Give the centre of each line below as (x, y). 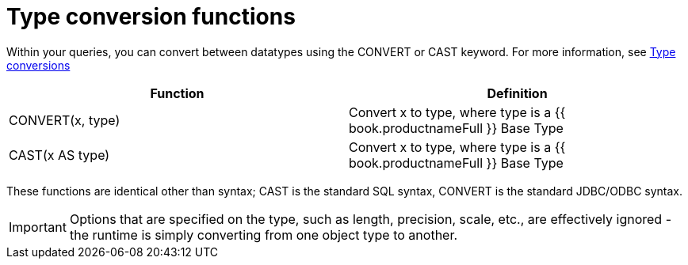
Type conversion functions (151, 17)
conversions (38, 65)
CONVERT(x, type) (65, 120)
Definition (517, 93)
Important (38, 227)
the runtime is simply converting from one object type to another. (264, 235)
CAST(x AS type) (59, 155)
